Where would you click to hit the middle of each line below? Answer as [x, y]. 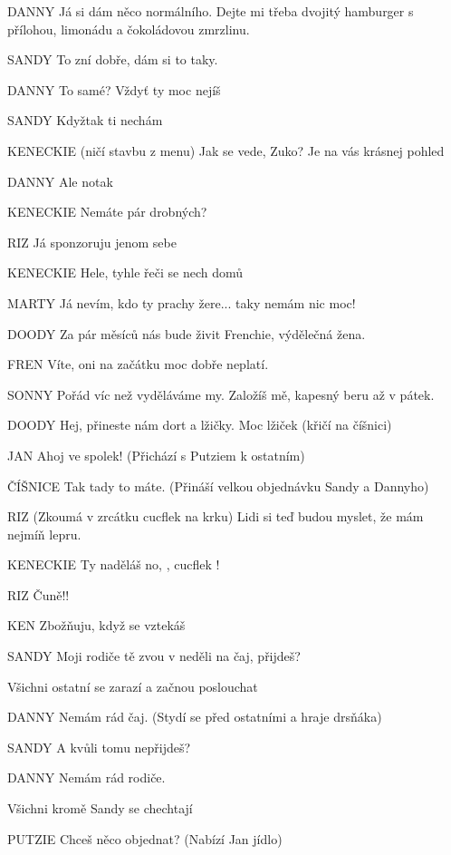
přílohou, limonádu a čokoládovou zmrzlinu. [129, 29]
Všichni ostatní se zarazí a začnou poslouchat [133, 686]
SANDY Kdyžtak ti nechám [85, 120]
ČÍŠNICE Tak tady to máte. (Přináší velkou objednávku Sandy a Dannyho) [218, 486]
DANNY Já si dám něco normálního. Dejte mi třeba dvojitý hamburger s [211, 11]
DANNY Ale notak [60, 181]
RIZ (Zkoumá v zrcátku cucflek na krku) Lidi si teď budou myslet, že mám [216, 516]
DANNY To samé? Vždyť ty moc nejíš [114, 89]
